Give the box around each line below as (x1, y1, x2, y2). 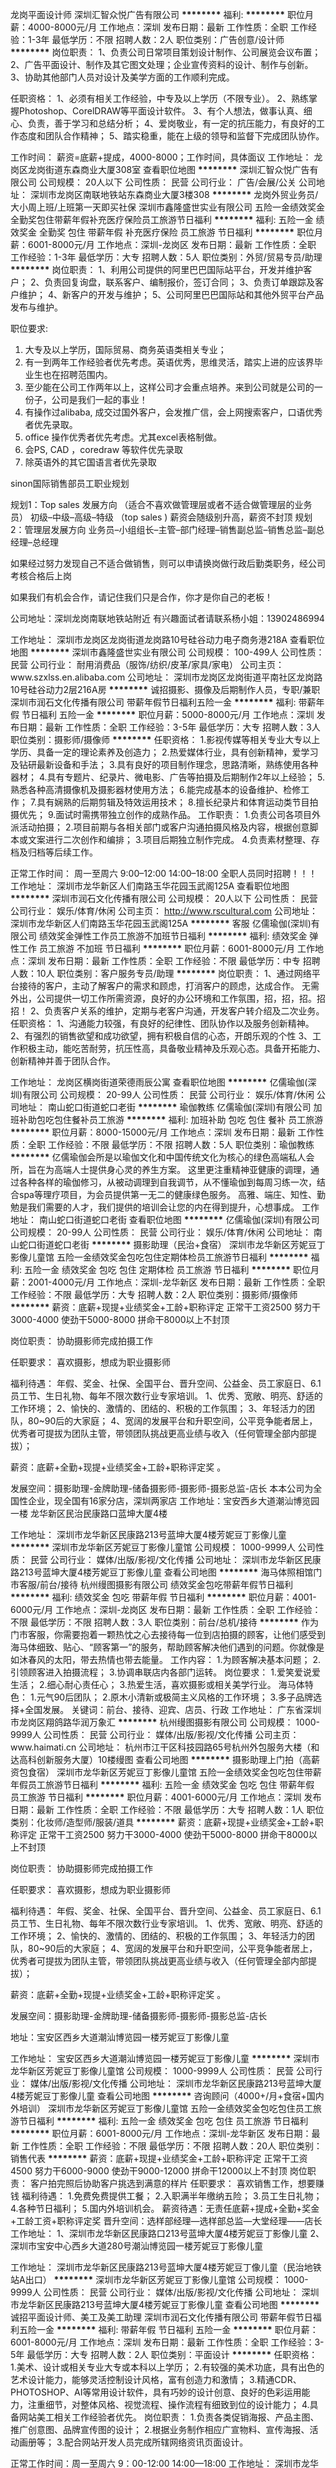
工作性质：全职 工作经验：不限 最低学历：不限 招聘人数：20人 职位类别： (21, 2140, 323, 2152)
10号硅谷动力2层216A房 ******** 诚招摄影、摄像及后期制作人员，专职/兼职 (10, 684, 321, 695)
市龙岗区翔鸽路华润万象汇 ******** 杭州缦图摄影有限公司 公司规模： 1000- (10, 1716, 321, 1728)
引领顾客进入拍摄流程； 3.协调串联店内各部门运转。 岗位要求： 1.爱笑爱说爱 (10, 1666, 321, 1678)
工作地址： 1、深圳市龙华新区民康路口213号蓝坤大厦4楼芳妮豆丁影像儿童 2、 (10, 2228, 325, 2239)
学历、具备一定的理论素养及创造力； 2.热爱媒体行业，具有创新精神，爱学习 (10, 746, 319, 758)
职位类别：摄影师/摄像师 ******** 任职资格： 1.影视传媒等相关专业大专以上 (10, 734, 321, 745)
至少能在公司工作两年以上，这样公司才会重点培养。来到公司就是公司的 (24, 381, 315, 393)
